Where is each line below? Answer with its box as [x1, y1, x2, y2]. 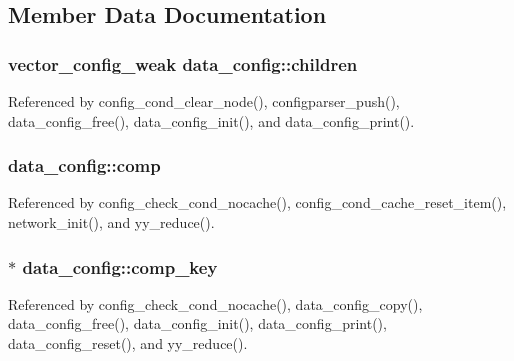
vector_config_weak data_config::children [8, 51, 358, 76]
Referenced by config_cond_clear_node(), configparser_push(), [8, 91, 400, 111]
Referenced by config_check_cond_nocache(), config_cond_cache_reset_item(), [8, 192, 507, 213]
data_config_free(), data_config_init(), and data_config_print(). [8, 110, 415, 131]
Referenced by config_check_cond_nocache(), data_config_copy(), [8, 293, 423, 314]
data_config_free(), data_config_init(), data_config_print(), [8, 313, 387, 334]
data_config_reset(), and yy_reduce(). [8, 333, 248, 353]
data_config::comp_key [22, 254, 218, 279]
